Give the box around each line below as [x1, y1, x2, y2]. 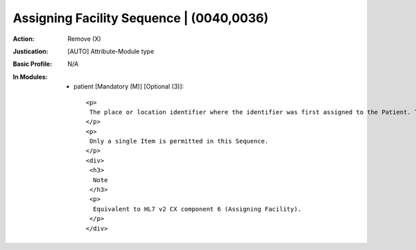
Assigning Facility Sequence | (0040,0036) [12, 10, 269, 26]
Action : [12, 35, 35, 43]
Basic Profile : [12, 60, 52, 69]
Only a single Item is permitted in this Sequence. [89, 137, 269, 145]
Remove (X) [67, 35, 101, 43]
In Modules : [12, 73, 48, 81]
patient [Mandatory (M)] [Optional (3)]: [73, 82, 184, 91]
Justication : [12, 47, 49, 55]
